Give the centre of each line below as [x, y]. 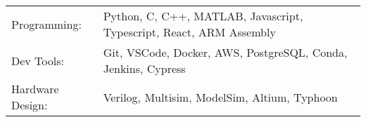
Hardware [35, 89]
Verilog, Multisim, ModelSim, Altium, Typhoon [220, 97]
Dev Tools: [38, 60]
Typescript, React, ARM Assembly [189, 32]
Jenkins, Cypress [144, 68]
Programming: [46, 24]
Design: [30, 105]
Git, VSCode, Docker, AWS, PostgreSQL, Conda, [225, 52]
